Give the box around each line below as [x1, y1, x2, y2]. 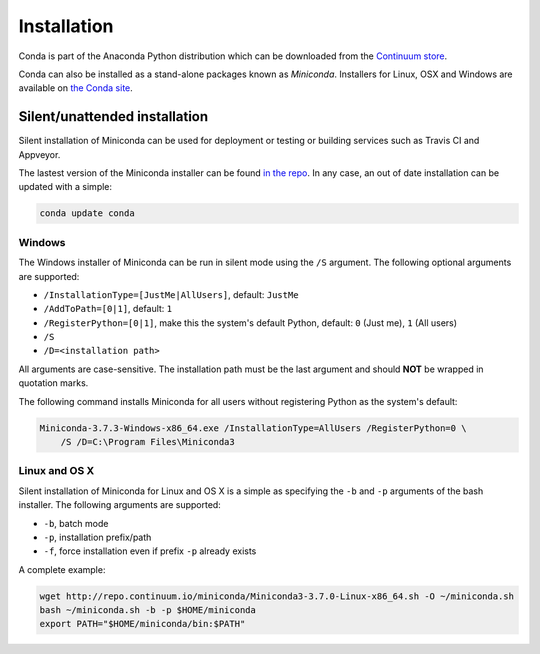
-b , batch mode [43, 517, 109, 529]
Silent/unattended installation [18, 108, 209, 125]
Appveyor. [18, 148, 61, 160]
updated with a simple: [18, 181, 113, 193]
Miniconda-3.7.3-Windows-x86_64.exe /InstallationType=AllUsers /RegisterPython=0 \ [39, 422, 467, 434]
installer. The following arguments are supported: [18, 499, 222, 511]
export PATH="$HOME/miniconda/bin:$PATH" [39, 618, 246, 630]
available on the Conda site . [18, 82, 134, 94]
